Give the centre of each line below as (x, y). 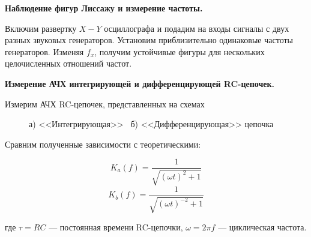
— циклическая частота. (262, 227)
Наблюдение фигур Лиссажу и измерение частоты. (104, 8)
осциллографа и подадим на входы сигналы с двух (197, 28)
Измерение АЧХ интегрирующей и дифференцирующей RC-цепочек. (140, 83)
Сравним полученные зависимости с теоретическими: (103, 144)
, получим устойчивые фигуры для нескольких (180, 51)
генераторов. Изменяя (44, 51)
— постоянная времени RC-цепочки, (116, 227)
